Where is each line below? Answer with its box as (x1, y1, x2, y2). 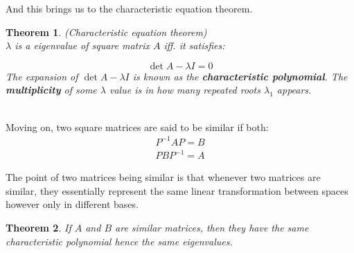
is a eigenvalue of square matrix (15, 38, 150, 53)
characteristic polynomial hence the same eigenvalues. (6, 234, 233, 248)
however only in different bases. (6, 197, 139, 211)
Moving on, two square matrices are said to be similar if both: (6, 119, 269, 134)
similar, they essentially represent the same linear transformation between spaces (6, 183, 348, 198)
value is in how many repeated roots (109, 82, 260, 97)
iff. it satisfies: (163, 38, 225, 53)
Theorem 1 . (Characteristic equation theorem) (6, 24, 207, 39)
